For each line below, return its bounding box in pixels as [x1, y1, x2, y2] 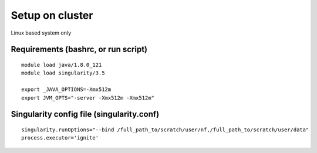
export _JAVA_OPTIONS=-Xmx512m [21, 86, 112, 93]
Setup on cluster [11, 9, 93, 22]
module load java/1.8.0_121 [21, 62, 102, 68]
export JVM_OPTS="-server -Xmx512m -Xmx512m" [21, 94, 155, 101]
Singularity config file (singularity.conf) [11, 109, 160, 120]
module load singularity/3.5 [21, 70, 105, 76]
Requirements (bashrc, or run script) [11, 45, 148, 55]
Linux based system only [11, 29, 72, 36]
